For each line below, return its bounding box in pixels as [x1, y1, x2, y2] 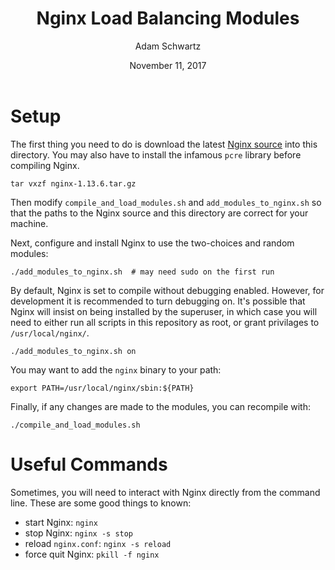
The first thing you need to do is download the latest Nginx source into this [10, 138, 318, 150]
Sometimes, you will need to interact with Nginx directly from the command [10, 486, 321, 498]
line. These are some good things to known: [10, 497, 192, 509]
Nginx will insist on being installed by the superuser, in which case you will [10, 305, 318, 317]
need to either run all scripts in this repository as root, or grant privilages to [10, 316, 320, 328]
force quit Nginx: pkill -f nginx [24, 548, 160, 560]
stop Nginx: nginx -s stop [24, 527, 134, 539]
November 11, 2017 [129, 59, 207, 71]
